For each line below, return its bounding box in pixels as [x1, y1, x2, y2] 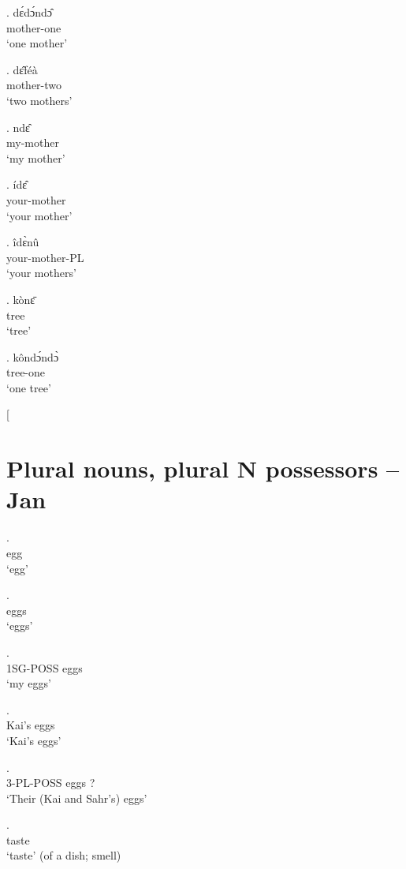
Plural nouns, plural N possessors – [6, 452, 400, 485]
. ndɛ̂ [6, 118, 31, 135]
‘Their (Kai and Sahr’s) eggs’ [6, 789, 147, 806]
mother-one [6, 19, 61, 36]
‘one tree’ [6, 379, 51, 395]
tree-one [6, 364, 46, 380]
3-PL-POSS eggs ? [6, 774, 95, 791]
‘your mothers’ [6, 264, 76, 281]
